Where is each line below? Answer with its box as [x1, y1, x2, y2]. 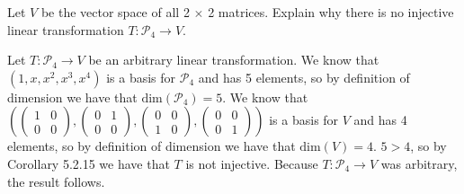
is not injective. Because [185, 154, 318, 172]
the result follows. [7, 172, 105, 190]
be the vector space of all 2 [40, 3, 190, 21]
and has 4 [353, 110, 407, 129]
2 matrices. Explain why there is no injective [208, 3, 454, 21]
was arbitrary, [380, 154, 458, 172]
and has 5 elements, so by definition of [198, 67, 410, 86]
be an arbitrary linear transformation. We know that [88, 50, 379, 69]
